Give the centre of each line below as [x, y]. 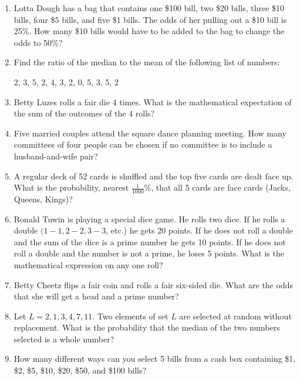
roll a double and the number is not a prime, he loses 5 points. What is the [149, 253]
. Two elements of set [130, 316]
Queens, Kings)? [43, 199]
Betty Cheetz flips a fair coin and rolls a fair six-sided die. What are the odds [153, 284]
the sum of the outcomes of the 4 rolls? [84, 113]
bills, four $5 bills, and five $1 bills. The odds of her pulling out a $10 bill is [150, 19]
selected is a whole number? [64, 339]
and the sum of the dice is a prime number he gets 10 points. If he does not [150, 241]
